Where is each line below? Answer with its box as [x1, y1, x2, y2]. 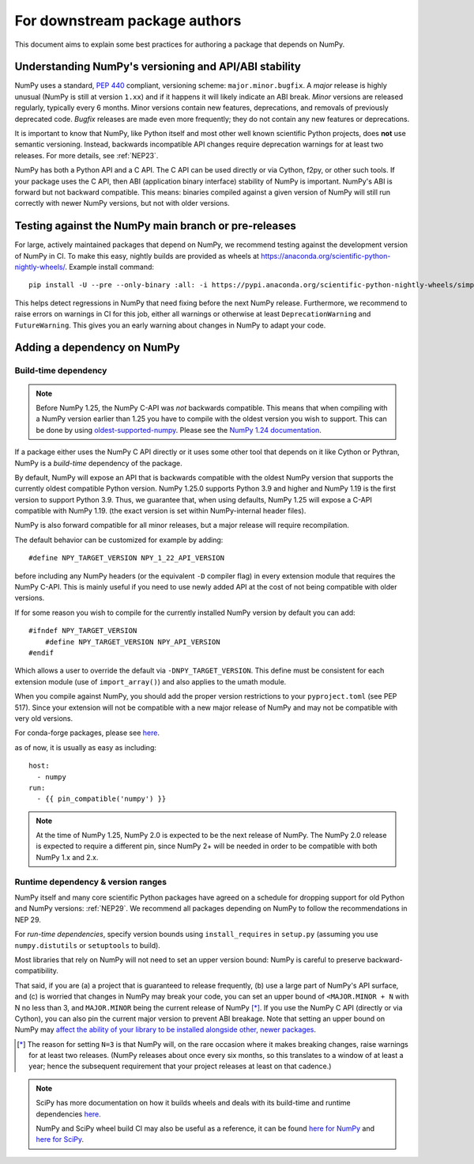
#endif [28, 649, 55, 657]
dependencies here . [36, 1109, 102, 1119]
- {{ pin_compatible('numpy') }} [36, 794, 167, 803]
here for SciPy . [36, 1135, 85, 1144]
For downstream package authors [14, 12, 242, 29]
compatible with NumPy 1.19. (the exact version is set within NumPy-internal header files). [14, 506, 307, 516]
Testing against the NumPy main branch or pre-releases [14, 219, 296, 233]
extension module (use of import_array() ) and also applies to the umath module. [14, 677, 287, 686]
